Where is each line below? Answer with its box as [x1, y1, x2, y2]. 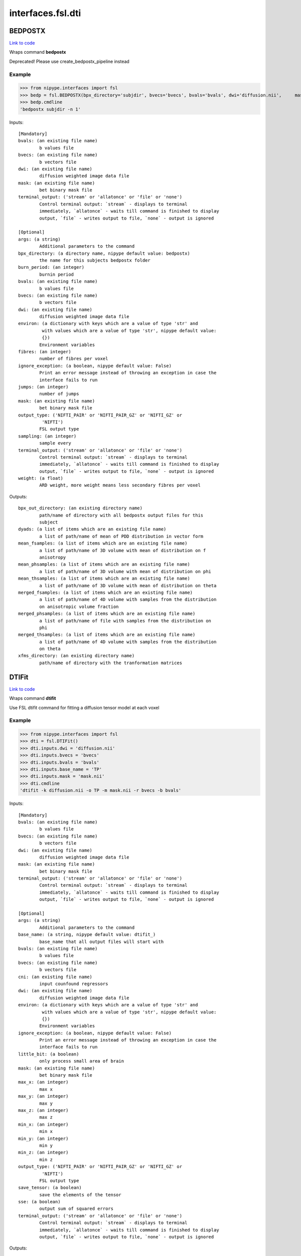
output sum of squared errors [39, 1206, 114, 1212]
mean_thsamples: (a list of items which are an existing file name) [18, 576, 190, 581]
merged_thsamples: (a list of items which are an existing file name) [18, 632, 196, 638]
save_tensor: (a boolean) [18, 1185, 82, 1191]
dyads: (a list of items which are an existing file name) [18, 527, 167, 532]
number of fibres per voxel [39, 356, 108, 362]
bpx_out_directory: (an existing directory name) [18, 505, 143, 511]
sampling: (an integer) [18, 433, 77, 439]
